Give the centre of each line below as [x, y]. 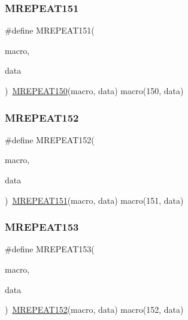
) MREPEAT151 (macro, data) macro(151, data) [94, 200]
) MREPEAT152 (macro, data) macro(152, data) [94, 310]
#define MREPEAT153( [50, 249]
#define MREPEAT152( [50, 139]
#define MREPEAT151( [50, 30]
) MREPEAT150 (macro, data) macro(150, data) [94, 90]
